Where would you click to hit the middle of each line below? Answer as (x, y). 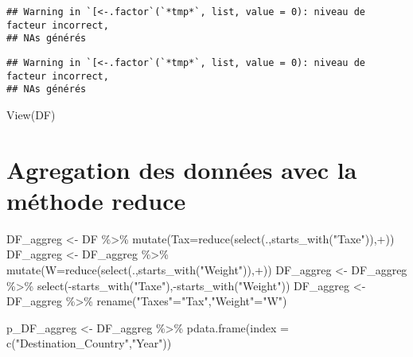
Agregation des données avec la (182, 169)
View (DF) (31, 114)
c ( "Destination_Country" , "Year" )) (89, 343)
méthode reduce (96, 200)
